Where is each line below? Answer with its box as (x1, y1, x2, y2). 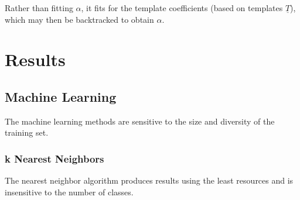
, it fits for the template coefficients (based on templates (81, 2, 283, 13)
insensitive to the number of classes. (5, 185, 134, 198)
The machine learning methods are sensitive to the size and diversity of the (5, 115, 275, 127)
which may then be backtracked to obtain (5, 13, 154, 25)
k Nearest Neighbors (5, 151, 104, 165)
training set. (5, 126, 49, 139)
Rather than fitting (5, 2, 73, 13)
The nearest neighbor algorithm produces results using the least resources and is (5, 174, 294, 187)
